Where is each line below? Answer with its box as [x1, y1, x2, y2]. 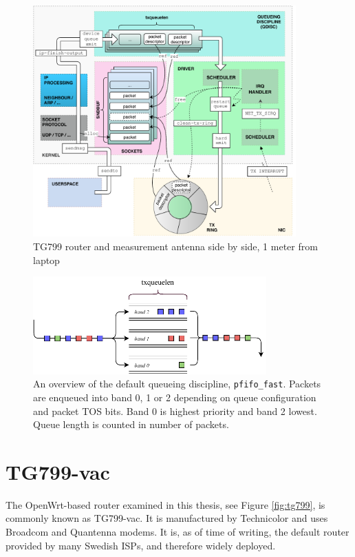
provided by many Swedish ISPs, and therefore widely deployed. [6, 538, 276, 552]
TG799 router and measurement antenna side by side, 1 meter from [33, 239, 318, 253]
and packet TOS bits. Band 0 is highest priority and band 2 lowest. [33, 403, 317, 418]
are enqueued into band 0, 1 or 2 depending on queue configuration [33, 389, 316, 404]
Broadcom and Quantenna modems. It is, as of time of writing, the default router [6, 525, 349, 539]
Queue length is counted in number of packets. [33, 417, 229, 432]
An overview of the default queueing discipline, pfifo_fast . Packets [33, 376, 321, 391]
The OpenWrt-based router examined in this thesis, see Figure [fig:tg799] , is [6, 497, 325, 512]
